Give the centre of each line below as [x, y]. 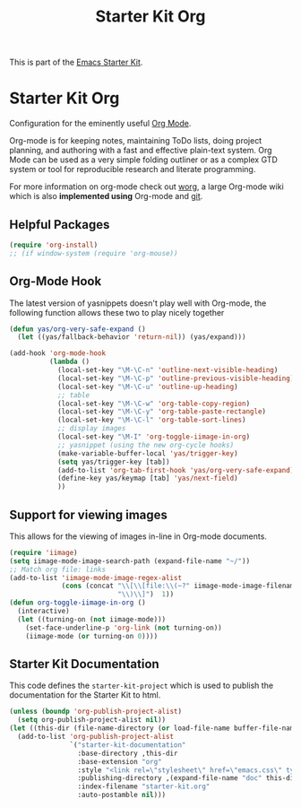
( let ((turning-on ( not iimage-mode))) [92, 619]
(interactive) [43, 612]
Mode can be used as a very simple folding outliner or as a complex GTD [143, 160]
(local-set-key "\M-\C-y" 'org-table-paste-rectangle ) [162, 412]
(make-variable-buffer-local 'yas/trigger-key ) [148, 453]
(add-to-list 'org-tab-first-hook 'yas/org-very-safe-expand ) [176, 470]
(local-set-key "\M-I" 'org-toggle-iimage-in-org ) [154, 437]
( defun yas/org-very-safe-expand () [77, 329]
